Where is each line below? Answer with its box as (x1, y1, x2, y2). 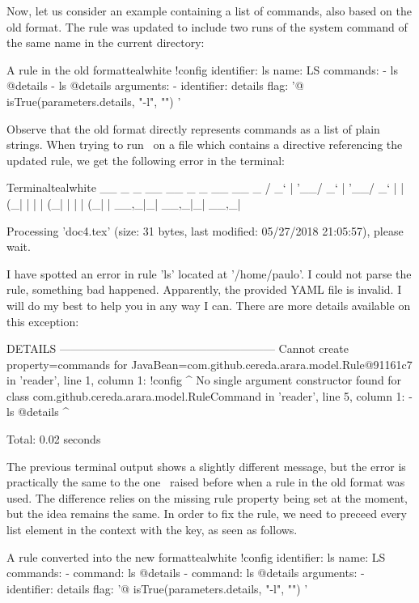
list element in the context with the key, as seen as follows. (6, 521, 298, 538)
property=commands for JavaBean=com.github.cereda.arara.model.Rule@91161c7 (6, 355, 413, 372)
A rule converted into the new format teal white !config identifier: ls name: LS (6, 548, 386, 565)
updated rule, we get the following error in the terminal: (6, 151, 285, 168)
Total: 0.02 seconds (6, 431, 101, 448)
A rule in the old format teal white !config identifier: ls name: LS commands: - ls (6, 61, 398, 78)
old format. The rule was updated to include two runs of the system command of (6, 18, 408, 35)
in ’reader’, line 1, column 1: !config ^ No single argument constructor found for (6, 372, 402, 389)
